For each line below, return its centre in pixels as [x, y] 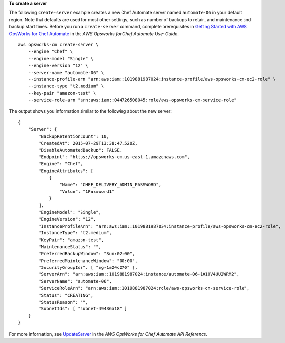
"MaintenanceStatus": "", [70, 247]
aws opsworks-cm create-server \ [58, 45]
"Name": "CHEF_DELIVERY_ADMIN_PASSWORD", [110, 185]
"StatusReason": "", [63, 302]
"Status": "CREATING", [66, 295]
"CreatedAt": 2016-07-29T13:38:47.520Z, [88, 143]
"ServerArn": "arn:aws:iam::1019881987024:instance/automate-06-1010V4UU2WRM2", [139, 274]
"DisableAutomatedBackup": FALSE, [81, 150]
